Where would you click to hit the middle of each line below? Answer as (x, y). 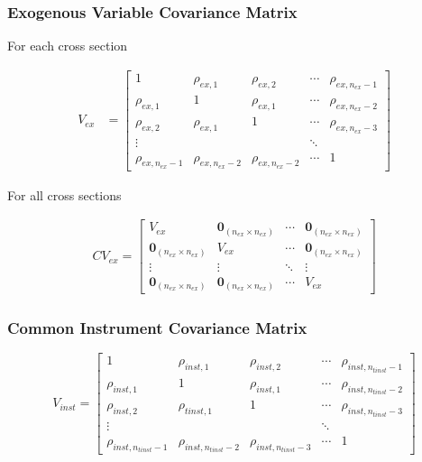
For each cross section (68, 46)
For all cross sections (64, 194)
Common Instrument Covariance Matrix (157, 328)
